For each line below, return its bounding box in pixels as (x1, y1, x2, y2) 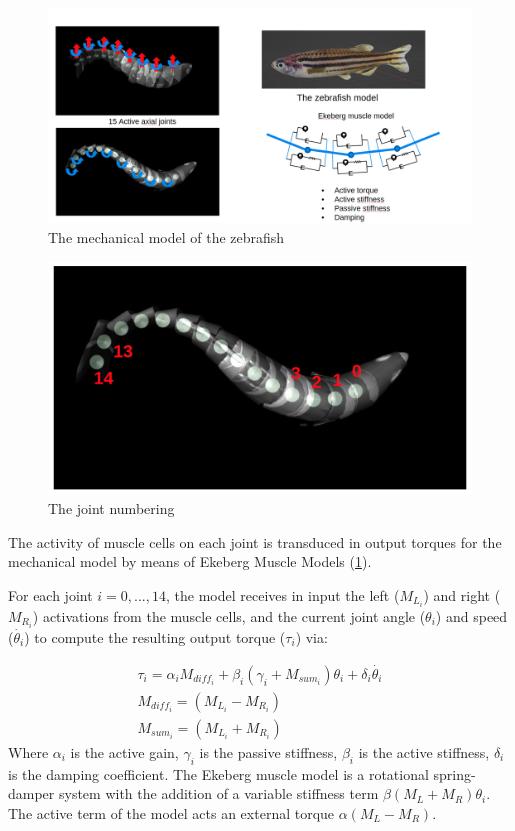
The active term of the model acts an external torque (8, 802, 335, 823)
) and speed (435, 605, 508, 626)
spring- (433, 763, 476, 784)
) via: (295, 626, 328, 647)
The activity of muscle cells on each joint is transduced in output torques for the (8, 531, 502, 552)
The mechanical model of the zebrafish (48, 226, 285, 247)
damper (8, 783, 55, 804)
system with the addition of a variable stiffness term (58, 783, 379, 804)
